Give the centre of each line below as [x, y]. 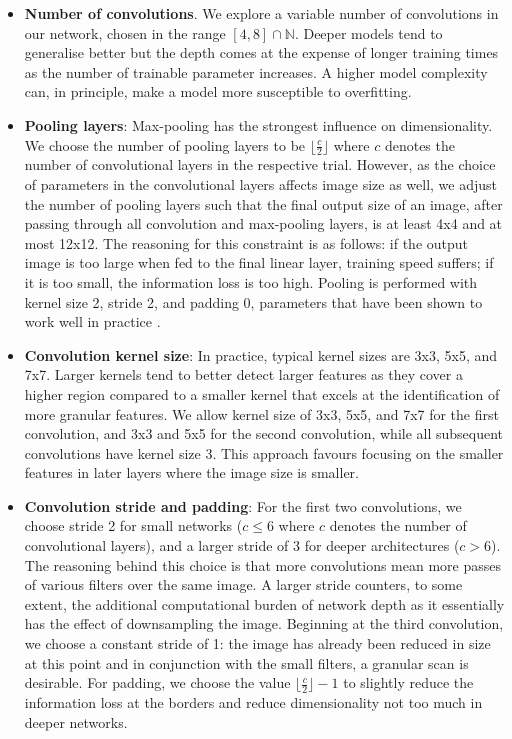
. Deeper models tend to [368, 32]
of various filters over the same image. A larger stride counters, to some [243, 584]
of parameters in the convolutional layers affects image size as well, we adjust [261, 183]
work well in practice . [92, 321]
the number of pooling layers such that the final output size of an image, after [263, 203]
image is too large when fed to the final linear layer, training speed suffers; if [259, 262]
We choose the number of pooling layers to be [165, 144]
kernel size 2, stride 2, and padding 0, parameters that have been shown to [253, 301]
